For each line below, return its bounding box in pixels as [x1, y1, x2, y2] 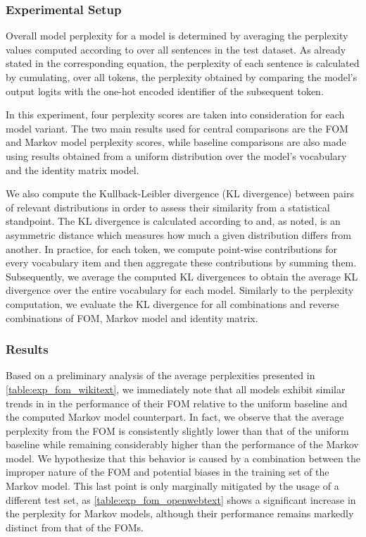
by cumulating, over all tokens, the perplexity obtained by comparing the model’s [6, 70, 358, 84]
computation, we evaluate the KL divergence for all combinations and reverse [6, 296, 339, 311]
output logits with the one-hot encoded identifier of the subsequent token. [6, 83, 324, 98]
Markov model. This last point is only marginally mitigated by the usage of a [6, 479, 339, 493]
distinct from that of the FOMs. [6, 519, 144, 534]
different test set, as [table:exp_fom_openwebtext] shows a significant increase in [6, 492, 356, 507]
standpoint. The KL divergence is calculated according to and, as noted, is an [6, 214, 341, 228]
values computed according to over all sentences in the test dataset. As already [6, 42, 346, 56]
